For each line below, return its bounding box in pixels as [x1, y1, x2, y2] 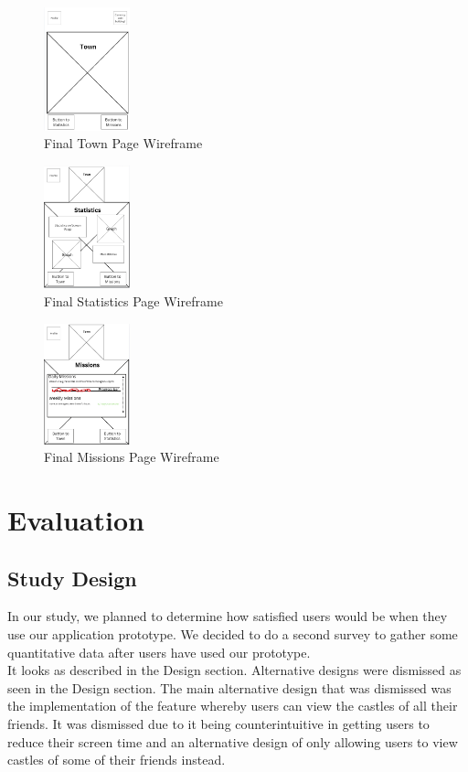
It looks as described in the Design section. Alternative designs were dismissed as [7, 660, 462, 680]
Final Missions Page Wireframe [44, 447, 219, 466]
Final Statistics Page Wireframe [44, 292, 223, 311]
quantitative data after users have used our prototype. [7, 642, 311, 661]
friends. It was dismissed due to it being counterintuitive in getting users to [7, 713, 430, 733]
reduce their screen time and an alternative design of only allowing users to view [7, 732, 458, 751]
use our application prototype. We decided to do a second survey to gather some [7, 624, 458, 643]
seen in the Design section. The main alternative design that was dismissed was [7, 678, 452, 697]
